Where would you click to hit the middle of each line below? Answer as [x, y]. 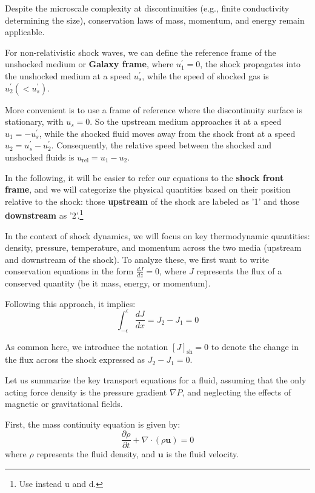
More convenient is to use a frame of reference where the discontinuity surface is [154, 109]
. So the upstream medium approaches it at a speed [186, 121]
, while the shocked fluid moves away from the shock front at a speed [167, 133]
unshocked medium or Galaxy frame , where [89, 64]
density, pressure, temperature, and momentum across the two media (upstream [153, 247]
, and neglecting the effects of [237, 392]
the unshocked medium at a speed [68, 75]
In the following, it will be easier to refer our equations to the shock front [144, 177]
